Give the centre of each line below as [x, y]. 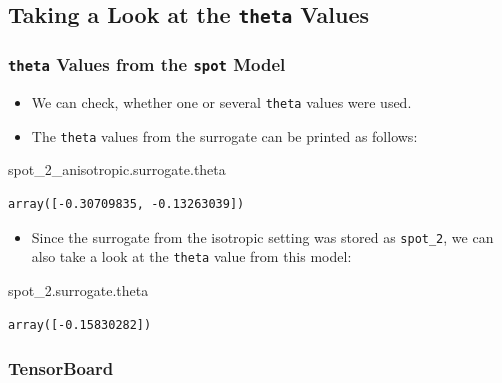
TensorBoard [61, 368]
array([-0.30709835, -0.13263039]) [126, 204]
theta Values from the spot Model [147, 64]
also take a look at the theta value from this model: [191, 256]
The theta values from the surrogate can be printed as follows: [224, 135]
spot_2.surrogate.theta [78, 289]
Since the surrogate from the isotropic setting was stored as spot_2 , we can [262, 236]
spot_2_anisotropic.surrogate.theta [117, 169]
